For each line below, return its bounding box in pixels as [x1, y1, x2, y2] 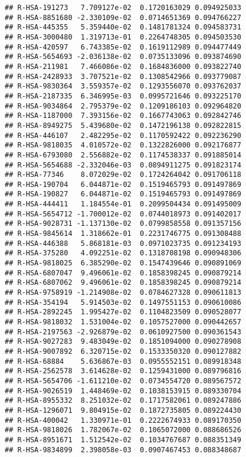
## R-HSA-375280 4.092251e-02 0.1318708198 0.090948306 [5, 249, 241, 258]
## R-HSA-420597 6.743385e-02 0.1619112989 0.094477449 [5, 42, 241, 51]
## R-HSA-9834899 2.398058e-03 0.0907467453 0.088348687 [5, 445, 241, 454]
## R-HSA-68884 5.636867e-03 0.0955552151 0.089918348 [5, 357, 241, 366]
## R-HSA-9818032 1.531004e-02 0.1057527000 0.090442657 [5, 318, 241, 326]
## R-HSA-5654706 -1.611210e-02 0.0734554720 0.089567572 [5, 376, 241, 385]
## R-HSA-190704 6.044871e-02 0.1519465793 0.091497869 [5, 180, 241, 189]
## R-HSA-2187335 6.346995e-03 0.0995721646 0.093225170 [5, 91, 241, 100]
